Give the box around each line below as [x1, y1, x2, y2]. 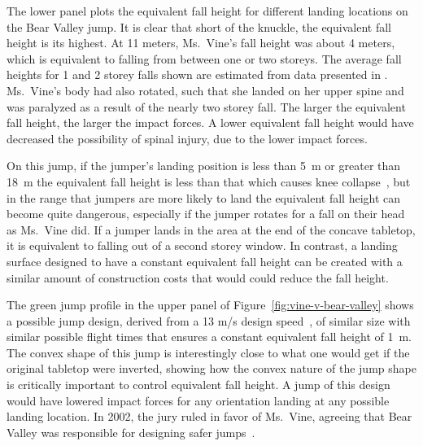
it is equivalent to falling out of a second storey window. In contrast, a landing [7, 237, 398, 254]
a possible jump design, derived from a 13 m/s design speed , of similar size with [7, 312, 411, 329]
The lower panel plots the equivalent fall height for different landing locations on [7, 2, 408, 19]
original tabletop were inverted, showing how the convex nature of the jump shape [7, 360, 416, 377]
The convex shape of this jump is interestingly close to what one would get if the [7, 343, 410, 361]
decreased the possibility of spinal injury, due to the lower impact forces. [7, 129, 368, 146]
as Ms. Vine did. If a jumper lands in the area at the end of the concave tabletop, [7, 221, 416, 238]
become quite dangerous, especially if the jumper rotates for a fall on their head [7, 205, 405, 222]
